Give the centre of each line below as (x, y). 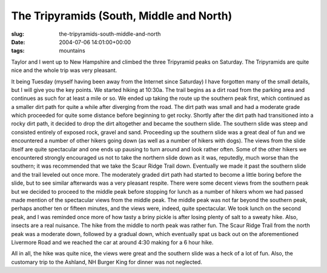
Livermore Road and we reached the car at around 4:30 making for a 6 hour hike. (112, 242)
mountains (72, 51)
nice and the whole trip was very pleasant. (64, 70)
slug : (18, 34)
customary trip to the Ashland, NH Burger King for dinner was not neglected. (107, 262)
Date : (18, 42)
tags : (18, 51)
